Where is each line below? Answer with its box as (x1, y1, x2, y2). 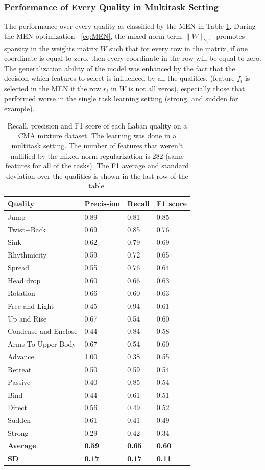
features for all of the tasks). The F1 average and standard (5, 160, 189, 171)
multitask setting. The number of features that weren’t (11, 140, 183, 151)
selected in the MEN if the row (4, 82, 101, 93)
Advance (8, 351, 34, 362)
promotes (216, 30, 245, 41)
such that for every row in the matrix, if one (109, 42, 248, 53)
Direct (8, 402, 27, 413)
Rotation (8, 287, 35, 298)
